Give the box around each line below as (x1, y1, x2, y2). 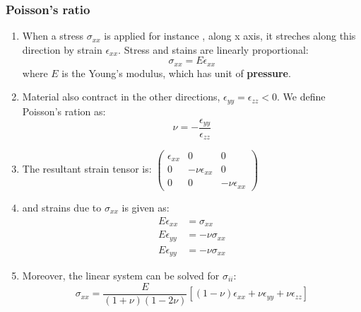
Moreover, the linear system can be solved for (22, 268, 220, 283)
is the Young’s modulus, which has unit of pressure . (61, 65, 291, 80)
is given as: (122, 200, 170, 214)
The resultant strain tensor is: (22, 161, 152, 176)
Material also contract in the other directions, (22, 89, 220, 104)
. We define (277, 89, 326, 104)
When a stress (22, 28, 83, 43)
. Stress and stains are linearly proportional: (118, 42, 309, 57)
